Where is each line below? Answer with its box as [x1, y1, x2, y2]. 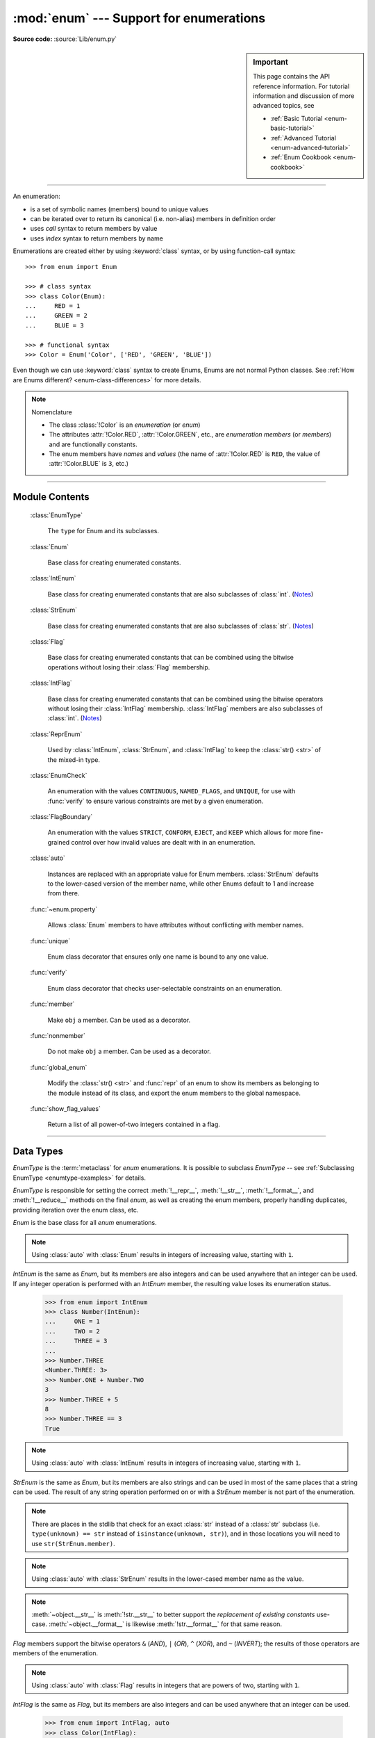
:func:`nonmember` [30, 1031, 86, 1039]
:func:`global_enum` [30, 1063, 87, 1071]
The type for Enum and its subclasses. [47, 527, 160, 535]
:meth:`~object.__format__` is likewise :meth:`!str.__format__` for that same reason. [49, 1620, 283, 1628]
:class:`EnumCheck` [30, 771, 87, 779]
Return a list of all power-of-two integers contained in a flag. [47, 1120, 220, 1129]
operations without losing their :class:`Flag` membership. [47, 663, 210, 671]
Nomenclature [31, 407, 72, 416]
